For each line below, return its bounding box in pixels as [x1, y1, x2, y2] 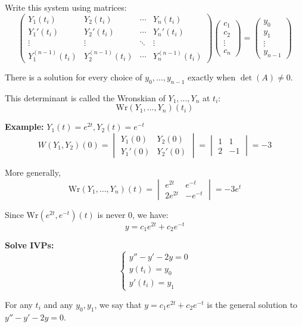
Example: [5, 120, 44, 133]
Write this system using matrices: [5, 1, 127, 13]
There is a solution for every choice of [5, 71, 142, 83]
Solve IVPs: [5, 239, 54, 251]
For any [5, 298, 33, 310]
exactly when [188, 71, 236, 83]
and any [43, 298, 73, 310]
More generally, [5, 166, 61, 179]
